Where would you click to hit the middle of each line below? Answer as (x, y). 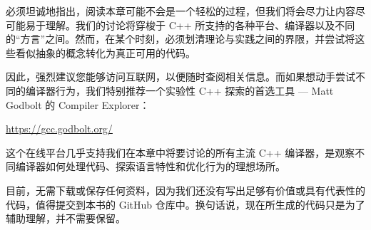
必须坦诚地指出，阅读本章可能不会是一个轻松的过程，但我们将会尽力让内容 (181, 11)
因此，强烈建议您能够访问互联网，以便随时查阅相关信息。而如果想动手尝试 (181, 77)
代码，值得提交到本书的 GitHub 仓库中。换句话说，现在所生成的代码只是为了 (185, 204)
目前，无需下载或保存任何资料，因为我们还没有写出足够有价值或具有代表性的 (185, 190)
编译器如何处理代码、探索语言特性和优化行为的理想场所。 (150, 166)
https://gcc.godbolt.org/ (59, 129)
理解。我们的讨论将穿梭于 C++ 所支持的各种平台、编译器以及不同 (200, 25)
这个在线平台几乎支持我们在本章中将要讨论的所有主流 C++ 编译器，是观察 (181, 152)
